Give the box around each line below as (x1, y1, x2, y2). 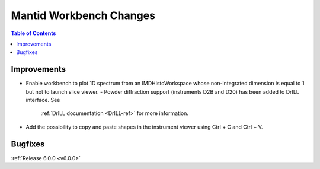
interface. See (25, 97, 60, 104)
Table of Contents (11, 30, 56, 37)
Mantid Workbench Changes (11, 9, 155, 22)
